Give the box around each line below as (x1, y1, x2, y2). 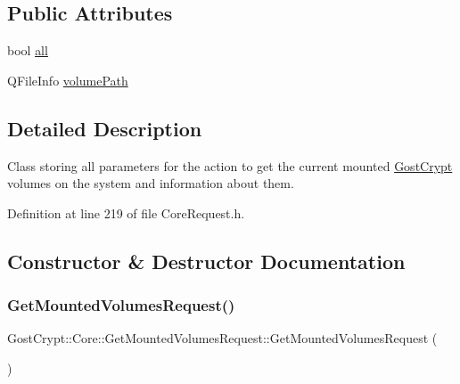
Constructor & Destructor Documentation (7, 247, 406, 274)
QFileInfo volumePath (7, 70, 128, 89)
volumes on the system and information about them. (7, 174, 294, 192)
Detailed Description (7, 114, 202, 142)
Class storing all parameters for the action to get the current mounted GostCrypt (7, 156, 453, 175)
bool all (7, 41, 48, 60)
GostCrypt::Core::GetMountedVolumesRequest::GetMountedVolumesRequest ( (7, 329, 438, 347)
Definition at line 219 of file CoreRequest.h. (7, 203, 245, 222)
